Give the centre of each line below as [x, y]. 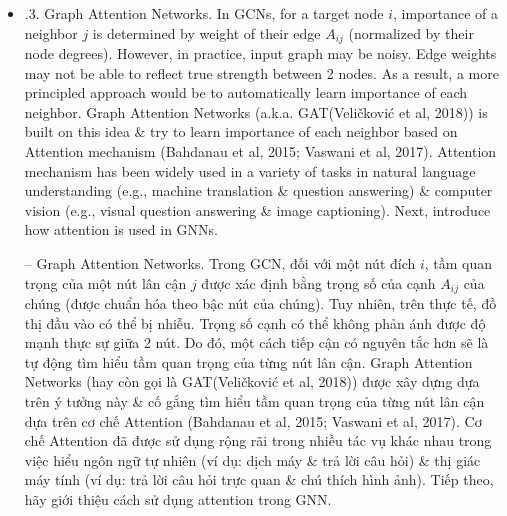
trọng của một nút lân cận [105, 282]
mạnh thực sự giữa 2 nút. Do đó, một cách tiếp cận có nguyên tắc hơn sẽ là [256, 342]
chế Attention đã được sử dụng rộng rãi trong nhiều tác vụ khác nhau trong [258, 440]
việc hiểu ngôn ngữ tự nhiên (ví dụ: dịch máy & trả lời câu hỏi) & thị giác [252, 459]
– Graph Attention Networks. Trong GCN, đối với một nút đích [220, 262]
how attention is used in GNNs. [121, 229]
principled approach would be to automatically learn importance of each [246, 92]
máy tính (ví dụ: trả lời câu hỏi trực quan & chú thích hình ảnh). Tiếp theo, [259, 479]
